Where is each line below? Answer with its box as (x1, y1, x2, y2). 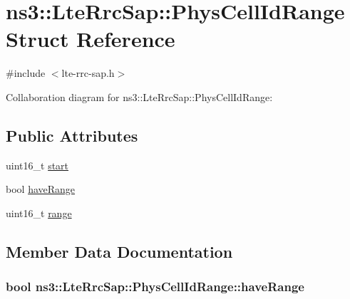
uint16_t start (6, 157, 69, 172)
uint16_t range (6, 205, 72, 220)
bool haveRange (6, 182, 76, 196)
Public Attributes (6, 124, 138, 146)
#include (6, 65, 46, 80)
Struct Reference (6, 24, 175, 53)
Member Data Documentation (6, 240, 233, 262)
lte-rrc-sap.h (61, 65, 115, 80)
